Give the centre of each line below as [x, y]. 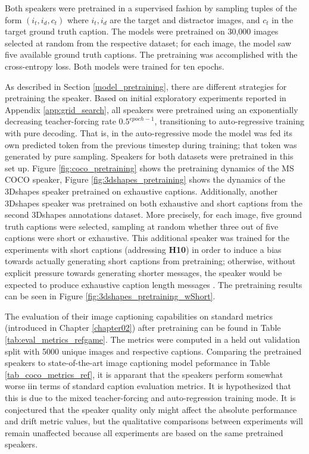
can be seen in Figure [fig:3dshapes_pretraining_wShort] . [110, 296]
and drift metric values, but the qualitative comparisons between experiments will [154, 421]
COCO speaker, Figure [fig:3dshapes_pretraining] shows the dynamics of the [145, 179]
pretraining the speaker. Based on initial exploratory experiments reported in [146, 98]
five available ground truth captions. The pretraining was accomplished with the [151, 54]
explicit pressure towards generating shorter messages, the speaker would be [143, 273]
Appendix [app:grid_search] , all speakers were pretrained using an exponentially [152, 109]
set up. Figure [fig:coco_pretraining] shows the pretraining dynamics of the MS [149, 167]
